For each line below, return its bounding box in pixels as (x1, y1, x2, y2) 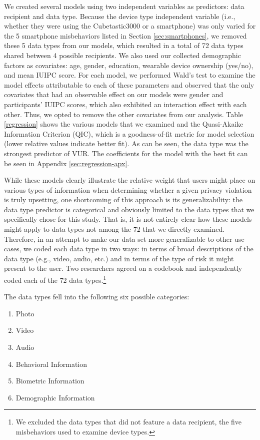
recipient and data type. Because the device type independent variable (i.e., (4, 11, 235, 21)
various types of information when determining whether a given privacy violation (4, 184, 252, 195)
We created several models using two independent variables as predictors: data (4, 1, 244, 11)
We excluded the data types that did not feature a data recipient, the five (15, 416, 242, 427)
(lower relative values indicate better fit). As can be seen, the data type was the (4, 138, 248, 149)
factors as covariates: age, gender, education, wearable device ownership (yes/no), (4, 60, 253, 70)
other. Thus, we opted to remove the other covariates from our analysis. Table (4, 109, 243, 119)
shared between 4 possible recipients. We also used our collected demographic (4, 50, 241, 60)
